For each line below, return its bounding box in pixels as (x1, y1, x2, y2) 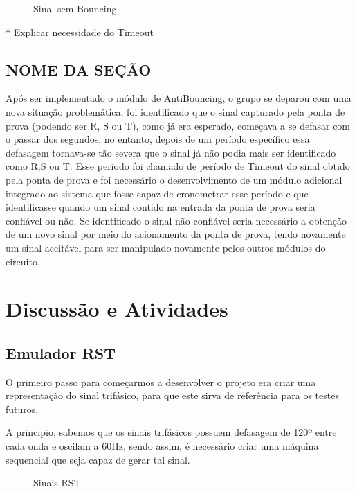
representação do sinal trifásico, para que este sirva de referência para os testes (6, 388, 339, 403)
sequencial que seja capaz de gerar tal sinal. (6, 452, 190, 466)
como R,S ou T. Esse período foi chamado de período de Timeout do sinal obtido (6, 159, 350, 173)
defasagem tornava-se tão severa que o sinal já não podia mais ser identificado (6, 145, 336, 159)
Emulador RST (6, 342, 116, 363)
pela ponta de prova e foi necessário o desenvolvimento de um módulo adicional (6, 172, 342, 186)
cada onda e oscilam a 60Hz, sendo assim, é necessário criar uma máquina (6, 439, 319, 453)
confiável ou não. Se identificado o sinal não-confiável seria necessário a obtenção (6, 213, 347, 227)
